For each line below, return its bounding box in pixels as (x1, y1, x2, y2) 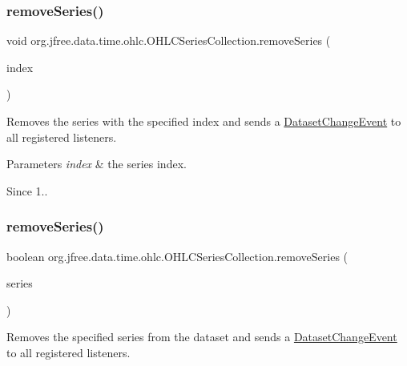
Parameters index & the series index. (6, 155, 187, 172)
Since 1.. (6, 182, 48, 199)
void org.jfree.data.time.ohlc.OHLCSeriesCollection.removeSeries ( (6, 32, 331, 49)
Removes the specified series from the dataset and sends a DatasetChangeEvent (6, 328, 397, 345)
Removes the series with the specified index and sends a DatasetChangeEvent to (6, 113, 401, 129)
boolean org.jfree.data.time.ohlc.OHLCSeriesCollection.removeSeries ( (6, 247, 349, 264)
